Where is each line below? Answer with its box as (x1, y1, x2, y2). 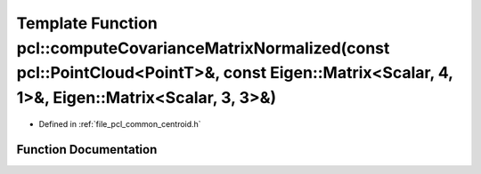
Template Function (16, 13, 158, 33)
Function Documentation (16, 142, 158, 157)
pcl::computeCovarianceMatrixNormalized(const (16, 38, 390, 58)
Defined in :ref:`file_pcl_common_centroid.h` (38, 118, 201, 129)
